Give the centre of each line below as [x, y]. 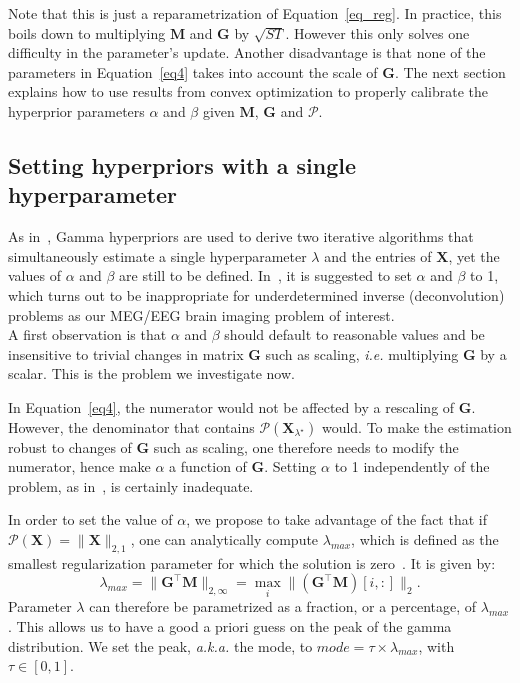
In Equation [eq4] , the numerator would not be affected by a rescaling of [231, 406]
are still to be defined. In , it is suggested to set [265, 275]
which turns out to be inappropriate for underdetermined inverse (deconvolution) [256, 294]
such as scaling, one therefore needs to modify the [306, 446]
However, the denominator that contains [131, 426]
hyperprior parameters [76, 110]
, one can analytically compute [224, 538]
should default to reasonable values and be [354, 334]
